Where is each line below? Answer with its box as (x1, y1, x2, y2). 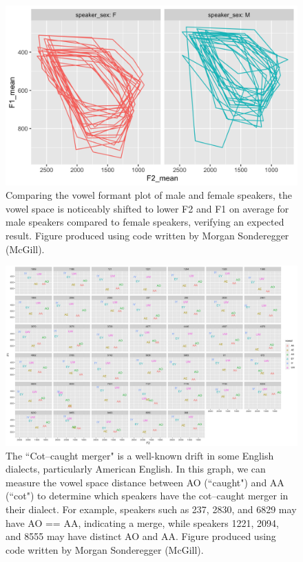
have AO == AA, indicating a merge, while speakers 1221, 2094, (6, 515, 279, 530)
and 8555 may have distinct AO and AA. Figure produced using (6, 529, 276, 543)
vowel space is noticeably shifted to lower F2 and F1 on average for (6, 201, 289, 215)
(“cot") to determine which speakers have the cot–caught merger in (6, 488, 289, 503)
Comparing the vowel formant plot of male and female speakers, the (6, 188, 292, 202)
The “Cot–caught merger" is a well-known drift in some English (6, 448, 274, 462)
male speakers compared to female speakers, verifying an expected (6, 215, 284, 229)
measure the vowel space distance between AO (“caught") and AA (6, 475, 284, 489)
